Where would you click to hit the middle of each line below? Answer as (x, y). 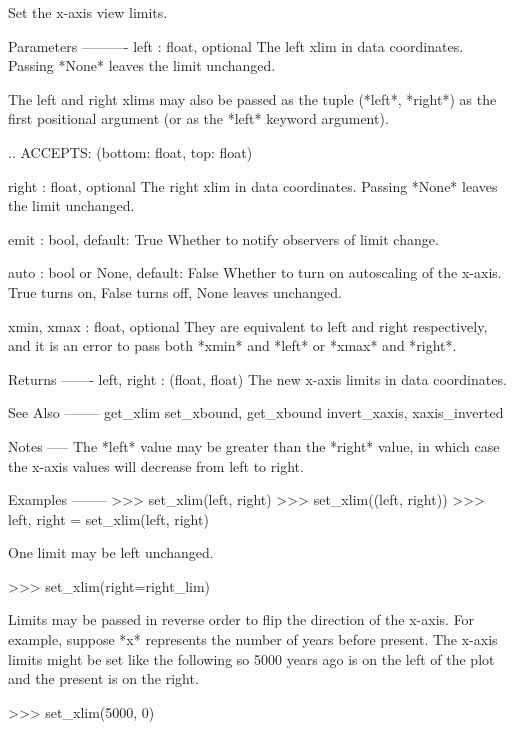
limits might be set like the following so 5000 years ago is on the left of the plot (251, 658)
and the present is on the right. (103, 678)
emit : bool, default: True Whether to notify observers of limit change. (223, 238)
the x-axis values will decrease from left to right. (156, 465)
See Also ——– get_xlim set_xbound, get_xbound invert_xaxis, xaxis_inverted (256, 412)
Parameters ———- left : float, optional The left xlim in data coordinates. (236, 45)
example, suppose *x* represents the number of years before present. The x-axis (253, 639)
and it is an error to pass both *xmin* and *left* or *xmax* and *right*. (232, 345)
